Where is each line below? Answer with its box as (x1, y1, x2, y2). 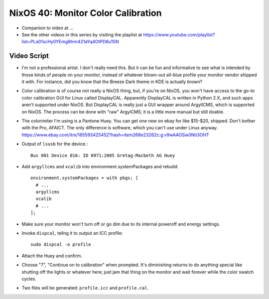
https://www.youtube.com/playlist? (143, 31, 215, 37)
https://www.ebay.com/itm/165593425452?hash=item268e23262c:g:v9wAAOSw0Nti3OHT (21, 132, 209, 138)
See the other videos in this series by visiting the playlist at (21, 31, 142, 37)
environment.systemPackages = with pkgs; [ (30, 175, 138, 181)
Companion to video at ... (21, 25, 74, 31)
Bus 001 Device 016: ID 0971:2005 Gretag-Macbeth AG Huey (30, 152, 175, 158)
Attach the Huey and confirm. (21, 253, 82, 259)
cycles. (21, 276, 37, 282)
